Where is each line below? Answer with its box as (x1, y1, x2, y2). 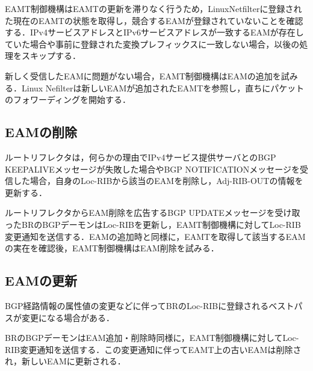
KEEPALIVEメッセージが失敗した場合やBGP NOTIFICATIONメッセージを (5, 162, 300, 175)
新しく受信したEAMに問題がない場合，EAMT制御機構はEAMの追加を (5, 69, 281, 82)
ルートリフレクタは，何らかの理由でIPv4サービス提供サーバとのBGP (5, 150, 276, 163)
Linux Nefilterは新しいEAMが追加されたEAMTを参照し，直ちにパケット (21, 81, 305, 94)
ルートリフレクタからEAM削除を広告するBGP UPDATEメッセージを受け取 (5, 206, 300, 219)
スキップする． (21, 49, 81, 62)
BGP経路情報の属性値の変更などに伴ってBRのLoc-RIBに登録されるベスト (5, 299, 294, 311)
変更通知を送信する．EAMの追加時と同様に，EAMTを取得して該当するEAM (5, 230, 306, 242)
